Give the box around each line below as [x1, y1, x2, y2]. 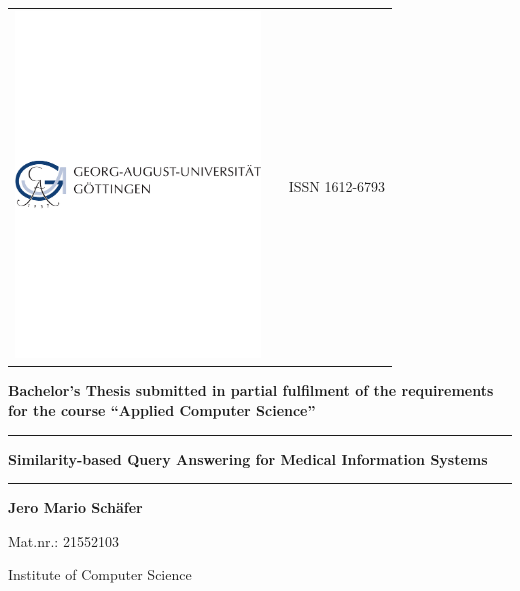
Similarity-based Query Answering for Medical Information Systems [8, 448, 488, 469]
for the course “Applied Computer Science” [8, 400, 316, 421]
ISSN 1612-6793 [288, 176, 386, 197]
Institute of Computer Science [8, 564, 192, 585]
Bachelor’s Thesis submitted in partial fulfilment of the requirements [8, 380, 494, 401]
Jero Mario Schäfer [8, 497, 143, 518]
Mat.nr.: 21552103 [8, 530, 119, 551]
